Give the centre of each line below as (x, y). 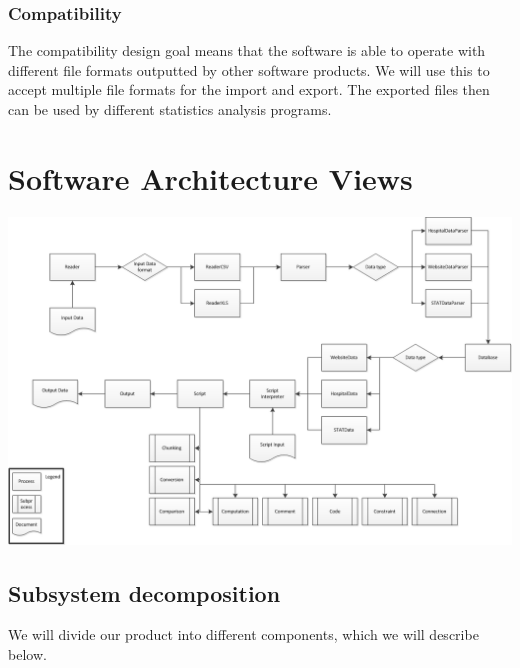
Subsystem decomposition (144, 592)
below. (27, 653)
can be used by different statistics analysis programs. (170, 109)
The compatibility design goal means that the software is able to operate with (247, 50)
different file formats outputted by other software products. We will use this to (249, 69)
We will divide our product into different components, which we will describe (243, 634)
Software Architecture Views (210, 177)
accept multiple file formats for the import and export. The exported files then (249, 89)
